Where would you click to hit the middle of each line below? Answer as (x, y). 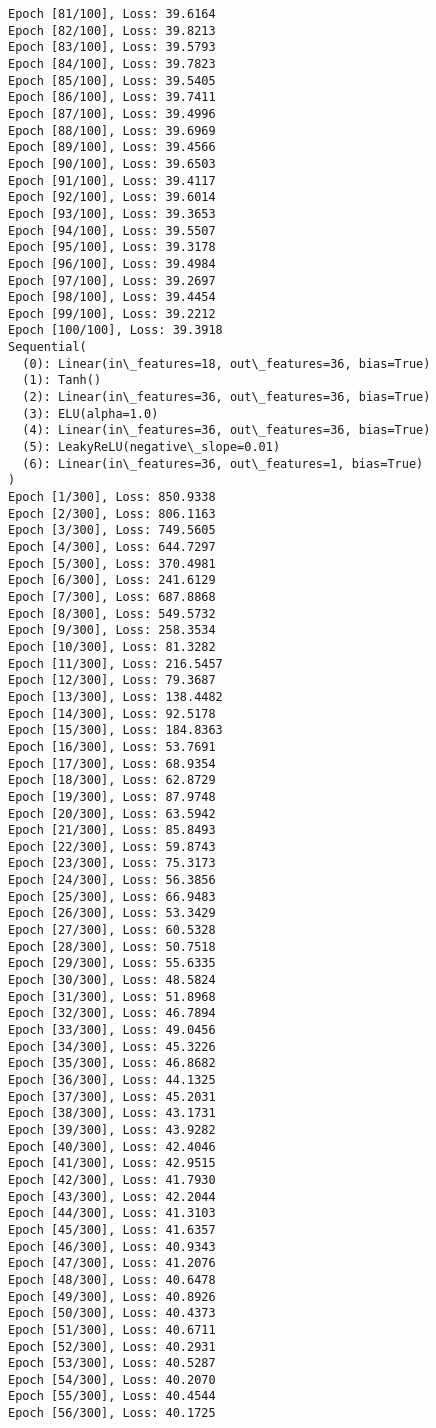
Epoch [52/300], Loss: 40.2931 (112, 1346)
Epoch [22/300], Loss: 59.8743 (112, 846)
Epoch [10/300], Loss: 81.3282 (112, 646)
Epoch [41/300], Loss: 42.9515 (112, 1163)
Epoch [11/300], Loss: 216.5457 (115, 663)
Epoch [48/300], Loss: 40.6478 (112, 1279)
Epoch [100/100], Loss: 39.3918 (115, 330)
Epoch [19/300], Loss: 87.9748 (112, 796)
